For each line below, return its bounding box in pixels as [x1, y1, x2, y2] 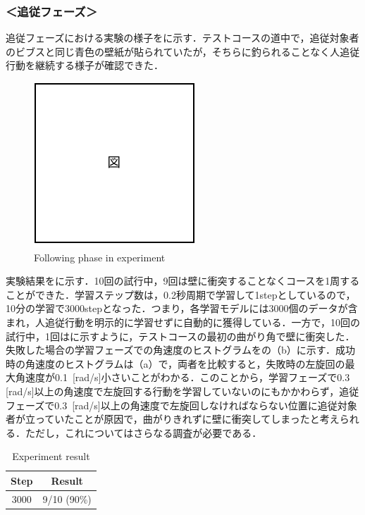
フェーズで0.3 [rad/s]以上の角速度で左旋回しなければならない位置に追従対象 [6, 397, 357, 412]
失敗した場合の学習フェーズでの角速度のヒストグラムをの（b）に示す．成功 [6, 342, 356, 357]
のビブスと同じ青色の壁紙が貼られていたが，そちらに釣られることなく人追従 [6, 44, 360, 58]
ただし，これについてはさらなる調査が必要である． [25, 425, 262, 440]
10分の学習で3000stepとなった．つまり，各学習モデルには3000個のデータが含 [6, 301, 358, 316]
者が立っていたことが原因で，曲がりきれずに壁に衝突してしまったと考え [6, 411, 340, 426]
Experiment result [12, 449, 90, 464]
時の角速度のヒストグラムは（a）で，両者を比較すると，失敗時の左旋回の [6, 356, 345, 371]
